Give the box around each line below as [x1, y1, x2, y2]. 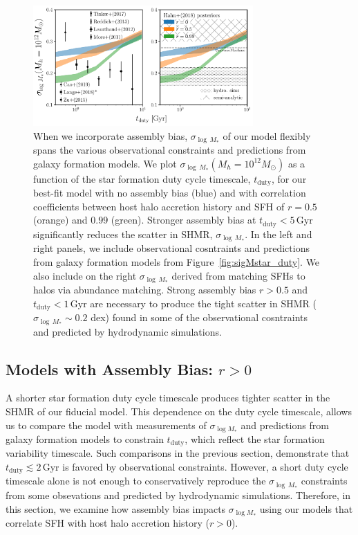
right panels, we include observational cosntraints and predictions [33, 241, 310, 255]
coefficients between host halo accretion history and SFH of [33, 199, 285, 213]
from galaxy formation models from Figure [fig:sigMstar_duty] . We [33, 254, 320, 269]
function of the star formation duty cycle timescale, [33, 171, 251, 185]
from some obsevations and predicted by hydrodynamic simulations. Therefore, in [6, 487, 351, 502]
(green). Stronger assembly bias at [111, 212, 256, 227]
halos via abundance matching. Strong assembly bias [33, 282, 256, 297]
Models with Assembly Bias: [6, 358, 214, 379]
